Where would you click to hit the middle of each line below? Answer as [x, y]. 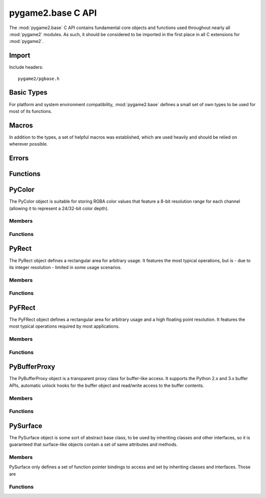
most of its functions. [31, 111]
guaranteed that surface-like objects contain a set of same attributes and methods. [93, 445]
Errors [19, 158]
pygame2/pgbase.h [39, 78]
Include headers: [26, 67]
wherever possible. [29, 144]
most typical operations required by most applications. [65, 326]
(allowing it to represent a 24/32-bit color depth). [59, 208]
